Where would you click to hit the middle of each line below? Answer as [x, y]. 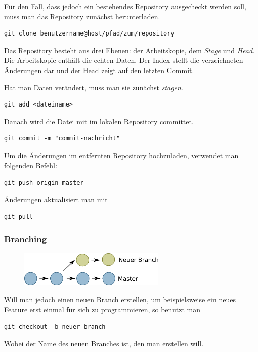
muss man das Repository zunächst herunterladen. [82, 16]
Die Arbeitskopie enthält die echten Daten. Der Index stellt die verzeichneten [124, 60]
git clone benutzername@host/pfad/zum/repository [89, 34]
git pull [19, 217]
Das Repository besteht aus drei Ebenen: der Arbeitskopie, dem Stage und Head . [130, 50]
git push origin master [44, 183]
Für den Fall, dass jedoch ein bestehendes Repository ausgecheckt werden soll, [125, 6]
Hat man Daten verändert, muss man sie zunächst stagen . [94, 87]
